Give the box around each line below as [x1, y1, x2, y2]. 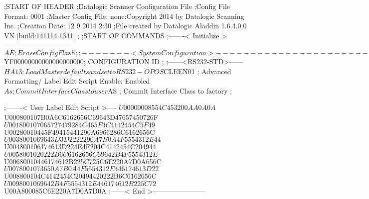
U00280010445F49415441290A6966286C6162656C [4, 126, 155, 137]
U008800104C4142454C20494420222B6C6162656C [4, 171, 157, 181]
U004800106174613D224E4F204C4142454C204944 [4, 141, 157, 152]
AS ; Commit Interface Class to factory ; [108, 85, 232, 96]
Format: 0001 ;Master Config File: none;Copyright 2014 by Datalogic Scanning [4, 10, 244, 21]
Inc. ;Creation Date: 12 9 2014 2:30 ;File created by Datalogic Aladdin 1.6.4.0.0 [4, 20, 247, 31]
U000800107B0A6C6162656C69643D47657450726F [4, 111, 158, 122]
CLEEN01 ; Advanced [164, 66, 231, 76]
